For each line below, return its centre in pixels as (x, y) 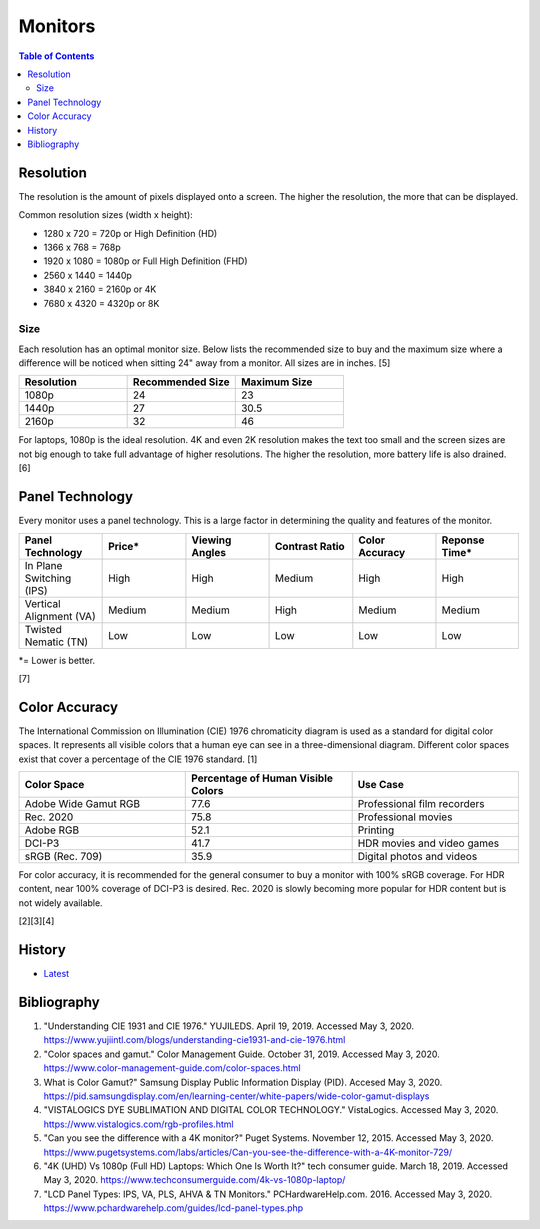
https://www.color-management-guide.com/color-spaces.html (172, 1068)
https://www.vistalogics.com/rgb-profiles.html (138, 1124)
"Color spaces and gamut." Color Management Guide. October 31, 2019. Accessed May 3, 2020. (241, 1054)
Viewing (211, 540)
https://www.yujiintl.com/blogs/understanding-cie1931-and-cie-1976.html (194, 1040)
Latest (56, 974)
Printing (376, 830)
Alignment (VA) (60, 616)
